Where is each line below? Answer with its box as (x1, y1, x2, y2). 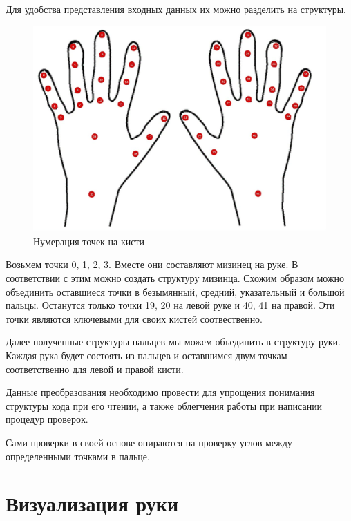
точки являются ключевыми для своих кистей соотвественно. (6, 311, 263, 325)
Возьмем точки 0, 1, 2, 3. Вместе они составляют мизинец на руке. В (6, 257, 298, 272)
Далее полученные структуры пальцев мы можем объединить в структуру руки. (6, 334, 341, 349)
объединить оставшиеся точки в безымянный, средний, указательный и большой (6, 284, 345, 299)
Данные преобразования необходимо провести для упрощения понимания (6, 385, 315, 399)
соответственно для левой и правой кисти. (6, 361, 184, 376)
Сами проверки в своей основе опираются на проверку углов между (6, 435, 292, 450)
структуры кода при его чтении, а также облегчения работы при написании (6, 398, 323, 413)
